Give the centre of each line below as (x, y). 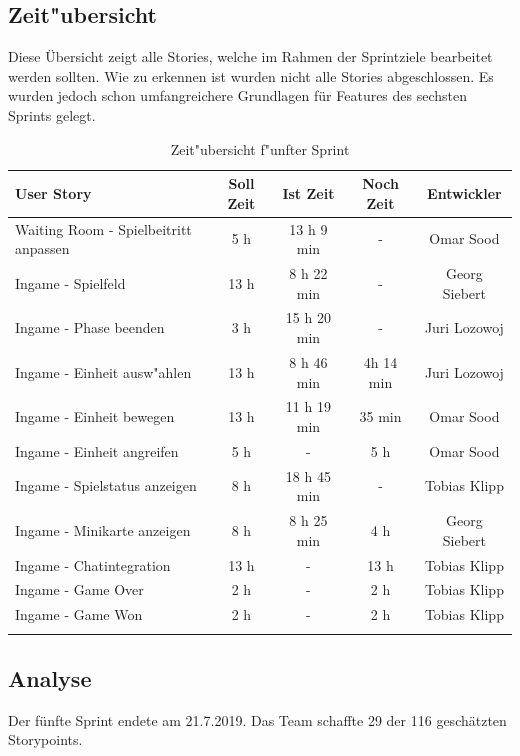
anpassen (42, 248)
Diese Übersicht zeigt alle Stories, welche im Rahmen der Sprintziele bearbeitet (250, 56)
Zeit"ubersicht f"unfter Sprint (260, 148)
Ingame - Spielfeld (70, 282)
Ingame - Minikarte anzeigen (103, 529)
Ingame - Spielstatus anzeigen (106, 485)
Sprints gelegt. (52, 114)
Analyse (50, 677)
